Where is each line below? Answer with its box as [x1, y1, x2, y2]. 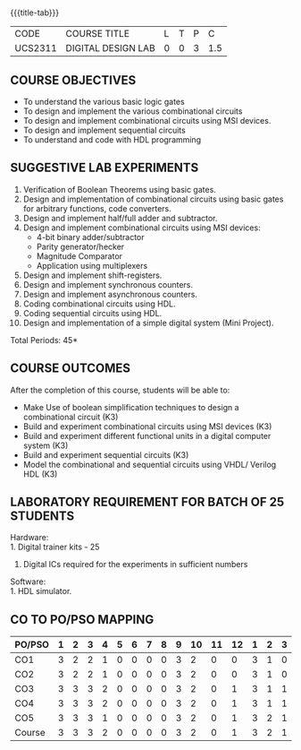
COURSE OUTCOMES [10, 361, 131, 376]
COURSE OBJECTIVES [10, 73, 137, 88]
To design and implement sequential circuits [22, 125, 186, 135]
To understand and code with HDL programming [22, 134, 202, 145]
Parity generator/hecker [36, 241, 125, 252]
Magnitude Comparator [36, 250, 123, 262]
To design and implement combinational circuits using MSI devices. [22, 116, 272, 125]
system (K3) [22, 440, 69, 451]
